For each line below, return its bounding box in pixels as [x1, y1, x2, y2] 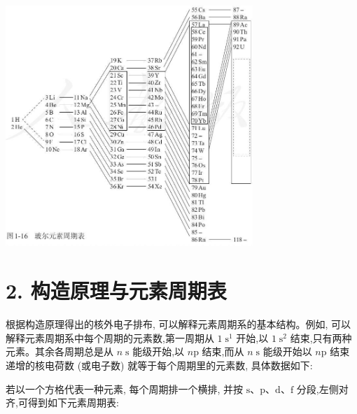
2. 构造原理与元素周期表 [6, 276, 227, 305]
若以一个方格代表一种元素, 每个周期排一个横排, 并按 [6, 381, 244, 396]
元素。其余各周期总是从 [6, 344, 113, 359]
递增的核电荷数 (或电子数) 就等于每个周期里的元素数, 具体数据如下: [6, 357, 313, 372]
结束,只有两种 [290, 330, 352, 345]
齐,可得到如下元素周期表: [6, 395, 119, 410]
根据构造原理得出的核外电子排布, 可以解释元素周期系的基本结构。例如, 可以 [6, 317, 351, 331]
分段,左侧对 [296, 381, 349, 396]
